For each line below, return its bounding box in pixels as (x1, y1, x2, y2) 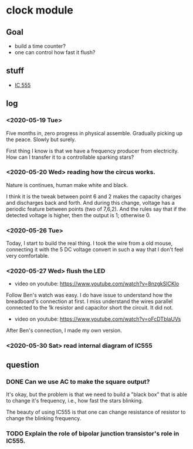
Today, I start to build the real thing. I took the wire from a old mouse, (6, 240, 173, 247)
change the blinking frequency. (6, 415, 82, 421)
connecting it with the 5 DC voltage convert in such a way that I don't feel (6, 246, 184, 253)
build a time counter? (14, 42, 66, 49)
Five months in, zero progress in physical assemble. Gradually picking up (6, 129, 183, 137)
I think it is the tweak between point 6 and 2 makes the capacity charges (6, 192, 182, 200)
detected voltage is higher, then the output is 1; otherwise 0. (6, 211, 151, 218)
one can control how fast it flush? (14, 49, 96, 56)
